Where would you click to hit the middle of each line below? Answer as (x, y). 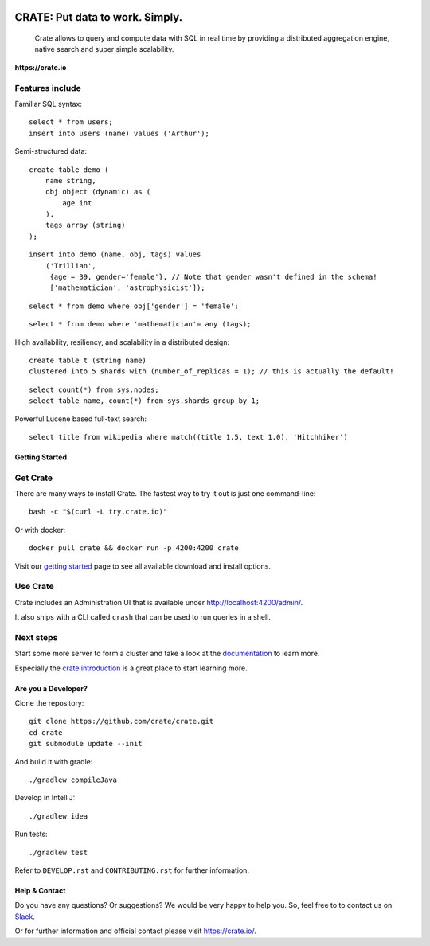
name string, (70, 180)
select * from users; (71, 122)
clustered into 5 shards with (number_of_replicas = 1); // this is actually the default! (211, 371)
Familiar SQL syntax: (49, 104)
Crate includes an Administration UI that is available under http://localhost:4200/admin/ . (159, 602)
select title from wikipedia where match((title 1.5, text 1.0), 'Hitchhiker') (188, 437)
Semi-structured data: (51, 151)
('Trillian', (70, 266)
